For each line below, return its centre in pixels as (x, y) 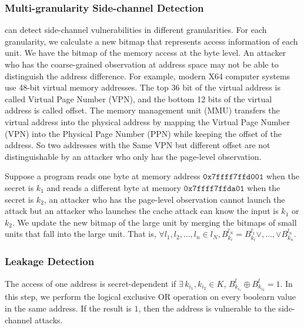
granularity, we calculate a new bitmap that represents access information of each (151, 41)
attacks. (49, 319)
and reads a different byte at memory (114, 187)
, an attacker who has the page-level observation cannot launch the (164, 199)
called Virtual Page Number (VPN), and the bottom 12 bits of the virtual (138, 98)
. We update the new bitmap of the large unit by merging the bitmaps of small (154, 222)
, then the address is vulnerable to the (207, 308)
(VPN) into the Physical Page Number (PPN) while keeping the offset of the (143, 133)
